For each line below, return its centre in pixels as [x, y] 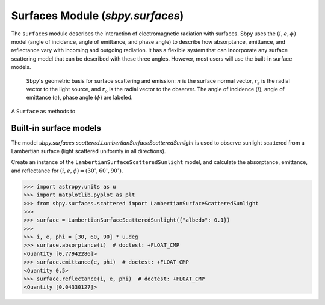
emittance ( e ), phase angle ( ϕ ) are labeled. [79, 98]
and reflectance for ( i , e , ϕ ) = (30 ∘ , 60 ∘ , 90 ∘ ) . [67, 170]
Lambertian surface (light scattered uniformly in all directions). [88, 151]
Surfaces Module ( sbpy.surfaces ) [97, 16]
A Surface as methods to [43, 111]
